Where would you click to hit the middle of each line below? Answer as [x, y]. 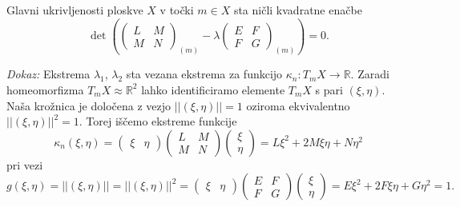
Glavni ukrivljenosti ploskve [75, 10]
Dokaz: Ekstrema [48, 74]
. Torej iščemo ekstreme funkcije [158, 121]
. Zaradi [370, 74]
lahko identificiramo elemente [213, 89]
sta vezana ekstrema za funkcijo [204, 74]
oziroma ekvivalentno [298, 105]
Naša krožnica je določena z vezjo [89, 105]
